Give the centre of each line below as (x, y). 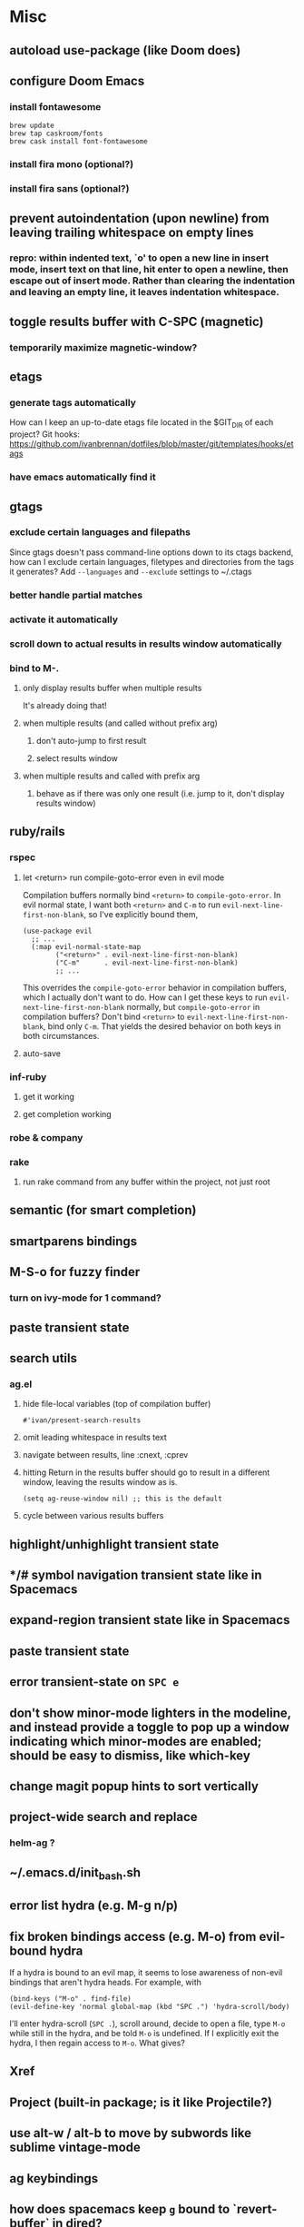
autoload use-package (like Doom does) (125, 50)
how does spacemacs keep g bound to (120, 2209)
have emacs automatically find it (83, 477)
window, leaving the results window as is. (100, 1482)
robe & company (46, 1137)
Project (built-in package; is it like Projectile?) (141, 2102)
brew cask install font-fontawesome (78, 142)
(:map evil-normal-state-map (86, 946)
